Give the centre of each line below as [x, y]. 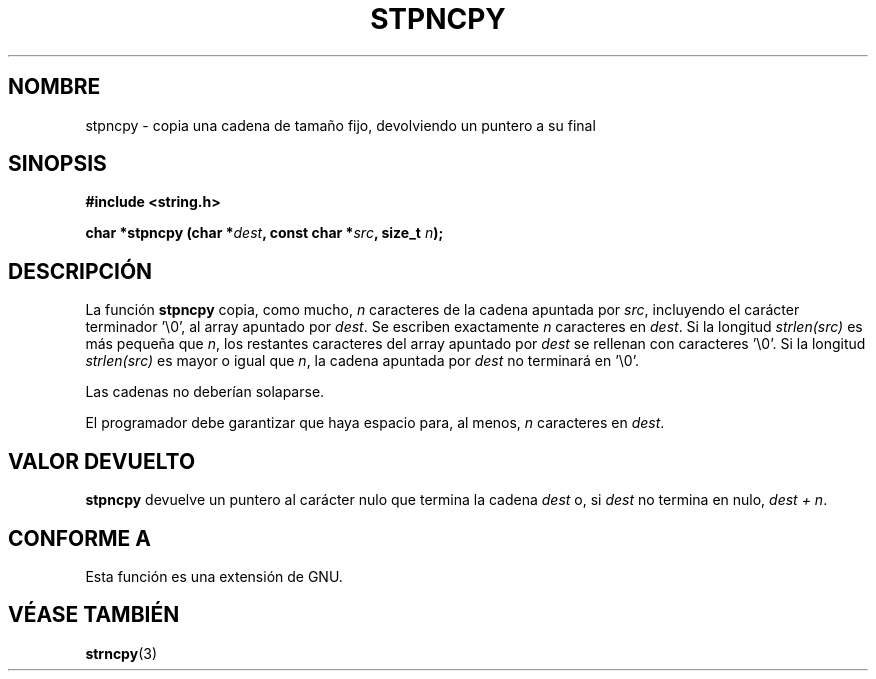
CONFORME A [79, 538]
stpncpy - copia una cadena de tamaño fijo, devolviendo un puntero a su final [340, 125]
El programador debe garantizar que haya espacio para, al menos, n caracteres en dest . [375, 423]
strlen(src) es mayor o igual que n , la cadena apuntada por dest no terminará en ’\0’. [362, 361]
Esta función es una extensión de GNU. [214, 576]
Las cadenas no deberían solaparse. [205, 392]
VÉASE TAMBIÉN [94, 615]
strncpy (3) [121, 653]
